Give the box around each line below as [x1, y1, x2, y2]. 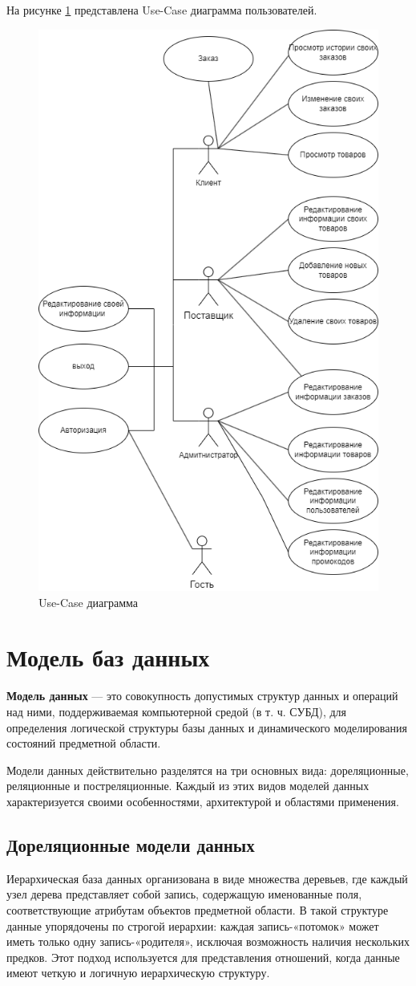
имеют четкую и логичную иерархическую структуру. [6, 964, 270, 981]
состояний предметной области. [6, 735, 161, 752]
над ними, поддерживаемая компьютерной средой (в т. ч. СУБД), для [6, 703, 347, 719]
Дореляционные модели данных [6, 832, 255, 857]
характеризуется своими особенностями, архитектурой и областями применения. [6, 792, 399, 809]
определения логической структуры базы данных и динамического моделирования [6, 719, 407, 735]
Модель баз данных [6, 641, 210, 674]
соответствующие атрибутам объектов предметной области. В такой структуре [6, 901, 389, 918]
